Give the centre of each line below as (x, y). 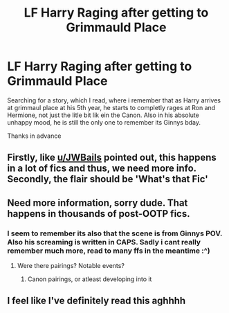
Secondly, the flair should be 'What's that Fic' (108, 179)
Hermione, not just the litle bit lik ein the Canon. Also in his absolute (103, 115)
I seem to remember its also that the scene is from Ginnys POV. (115, 233)
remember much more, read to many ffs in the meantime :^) (109, 251)
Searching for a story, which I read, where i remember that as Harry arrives (114, 100)
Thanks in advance (34, 136)
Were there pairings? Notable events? (71, 266)
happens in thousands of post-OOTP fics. (99, 214)
